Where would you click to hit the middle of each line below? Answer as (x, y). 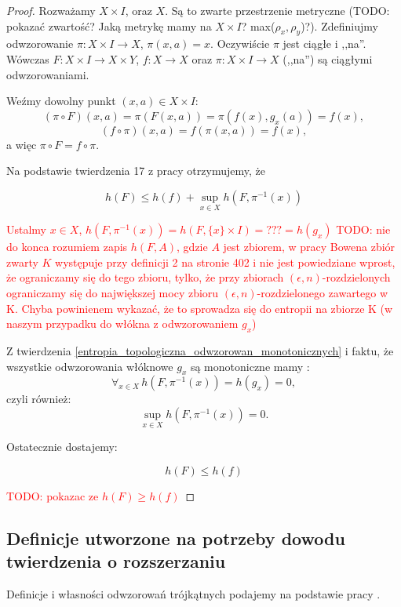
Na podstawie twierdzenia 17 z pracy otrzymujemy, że (136, 171)
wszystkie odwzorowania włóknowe (90, 366)
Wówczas (28, 58)
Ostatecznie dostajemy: (62, 447)
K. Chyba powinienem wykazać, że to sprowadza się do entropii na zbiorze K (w (200, 308)
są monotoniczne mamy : (250, 366)
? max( (258, 25)
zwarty (22, 262)
